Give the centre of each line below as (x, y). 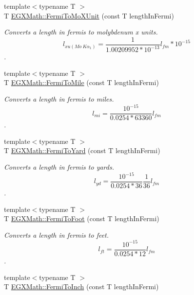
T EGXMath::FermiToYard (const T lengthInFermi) (82, 150)
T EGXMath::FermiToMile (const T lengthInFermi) (81, 82)
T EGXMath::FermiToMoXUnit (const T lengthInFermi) (89, 15)
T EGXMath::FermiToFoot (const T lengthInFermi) (82, 218)
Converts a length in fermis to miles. (59, 98)
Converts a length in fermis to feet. (57, 234)
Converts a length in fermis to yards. (59, 166)
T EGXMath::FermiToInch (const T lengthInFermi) (81, 286)
